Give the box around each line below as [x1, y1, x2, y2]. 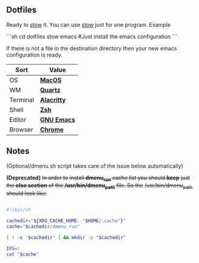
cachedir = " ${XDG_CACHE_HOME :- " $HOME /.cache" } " [6, 218, 126, 224]
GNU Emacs [39, 115, 76, 124]
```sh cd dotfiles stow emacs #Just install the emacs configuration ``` [6, 33, 178, 40]
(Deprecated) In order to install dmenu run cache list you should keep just [6, 174, 190, 183]
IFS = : [6, 245, 20, 251]
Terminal [9, 96, 35, 104]
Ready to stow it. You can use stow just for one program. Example [6, 21, 171, 28]
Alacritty [39, 96, 66, 104]
